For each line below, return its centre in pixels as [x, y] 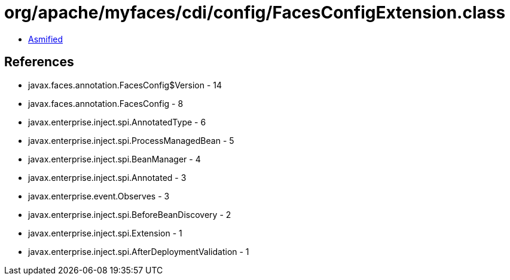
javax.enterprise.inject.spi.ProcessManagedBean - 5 [131, 140]
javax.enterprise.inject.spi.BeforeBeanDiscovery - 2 [130, 214]
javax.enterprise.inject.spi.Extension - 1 [105, 233]
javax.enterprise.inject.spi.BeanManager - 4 [114, 159]
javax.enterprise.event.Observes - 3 [99, 196]
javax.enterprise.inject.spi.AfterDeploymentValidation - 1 [139, 251]
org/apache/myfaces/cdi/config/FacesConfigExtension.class [255, 13]
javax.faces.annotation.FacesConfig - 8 [106, 103]
